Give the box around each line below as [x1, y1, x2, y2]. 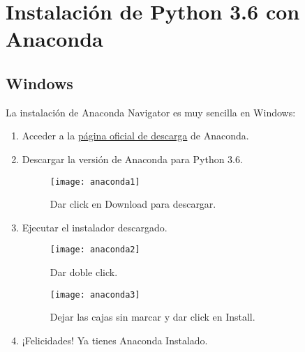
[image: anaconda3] [50, 289, 140, 300]
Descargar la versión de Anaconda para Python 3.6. [22, 151, 243, 166]
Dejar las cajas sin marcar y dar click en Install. [50, 309, 255, 324]
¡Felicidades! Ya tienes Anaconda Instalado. [22, 332, 208, 347]
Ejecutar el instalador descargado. [22, 220, 168, 234]
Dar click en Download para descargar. [50, 197, 216, 211]
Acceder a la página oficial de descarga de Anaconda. [22, 128, 249, 143]
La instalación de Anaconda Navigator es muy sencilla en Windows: [6, 105, 296, 119]
